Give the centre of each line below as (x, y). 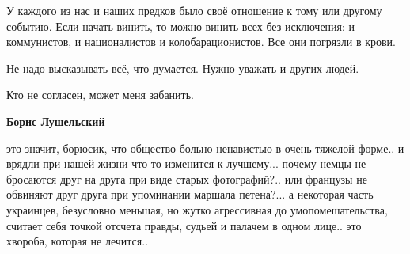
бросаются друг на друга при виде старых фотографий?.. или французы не (187, 178)
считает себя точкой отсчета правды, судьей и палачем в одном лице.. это (184, 225)
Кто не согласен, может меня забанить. (100, 95)
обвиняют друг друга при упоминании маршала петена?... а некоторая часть (190, 194)
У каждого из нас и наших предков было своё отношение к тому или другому (194, 10)
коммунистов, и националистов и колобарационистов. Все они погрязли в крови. (201, 42)
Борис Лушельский (56, 121)
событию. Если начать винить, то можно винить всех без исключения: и (181, 26)
